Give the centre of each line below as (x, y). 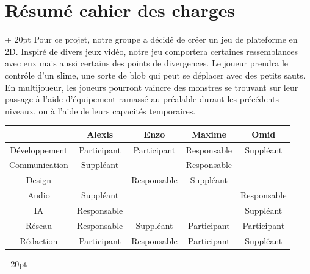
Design (38, 180)
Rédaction (39, 240)
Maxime (209, 134)
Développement (39, 149)
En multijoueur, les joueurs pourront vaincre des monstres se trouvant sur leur (152, 87)
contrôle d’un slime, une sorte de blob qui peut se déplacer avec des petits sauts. (155, 75)
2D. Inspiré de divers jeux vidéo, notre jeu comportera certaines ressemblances (152, 51)
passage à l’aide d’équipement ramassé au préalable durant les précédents (142, 99)
